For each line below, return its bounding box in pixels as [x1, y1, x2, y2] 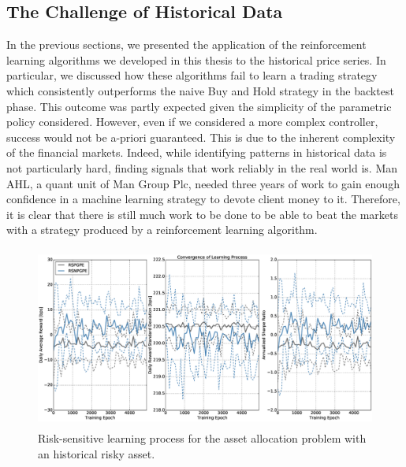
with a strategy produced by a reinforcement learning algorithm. [6, 221, 318, 238]
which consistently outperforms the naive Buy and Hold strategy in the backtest [6, 82, 394, 98]
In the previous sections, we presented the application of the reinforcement [6, 36, 367, 53]
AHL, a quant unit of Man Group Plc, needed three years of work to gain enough [6, 175, 400, 191]
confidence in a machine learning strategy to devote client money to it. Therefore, [6, 191, 400, 207]
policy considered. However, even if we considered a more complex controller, [6, 113, 378, 130]
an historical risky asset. [38, 445, 155, 461]
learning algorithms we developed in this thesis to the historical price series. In [6, 51, 386, 68]
